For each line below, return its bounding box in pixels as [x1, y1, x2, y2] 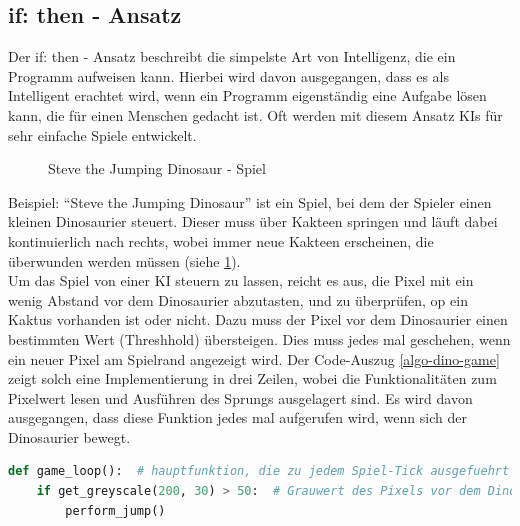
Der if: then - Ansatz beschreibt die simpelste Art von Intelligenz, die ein [8, 46, 456, 67]
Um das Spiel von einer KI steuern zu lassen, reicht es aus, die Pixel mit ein [8, 270, 474, 291]
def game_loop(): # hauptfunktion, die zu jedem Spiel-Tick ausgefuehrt [8, 464, 510, 479]
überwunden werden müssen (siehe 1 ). [8, 250, 241, 271]
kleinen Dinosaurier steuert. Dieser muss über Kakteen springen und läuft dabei [8, 211, 498, 232]
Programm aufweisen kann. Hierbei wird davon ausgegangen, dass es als [8, 65, 450, 86]
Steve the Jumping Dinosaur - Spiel [48, 158, 266, 179]
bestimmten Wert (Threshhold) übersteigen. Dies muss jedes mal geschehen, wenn [8, 328, 511, 349]
